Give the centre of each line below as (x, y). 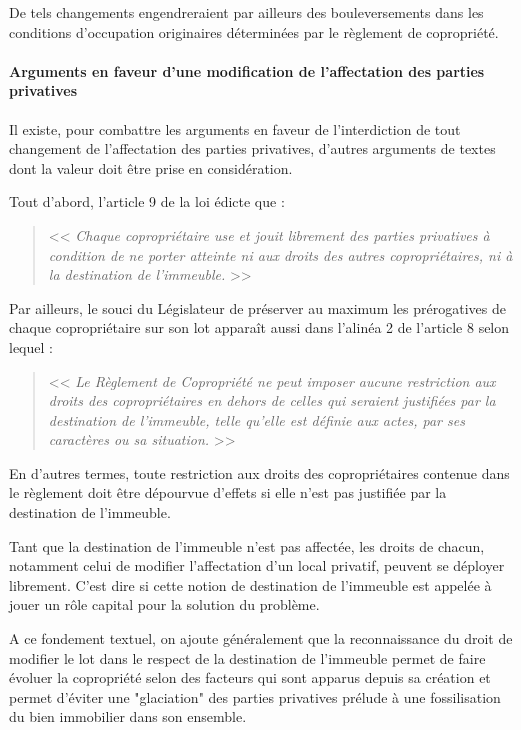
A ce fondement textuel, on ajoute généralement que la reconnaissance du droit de (261, 638)
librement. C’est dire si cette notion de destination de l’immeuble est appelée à (250, 584)
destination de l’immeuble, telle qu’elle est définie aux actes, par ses (256, 419)
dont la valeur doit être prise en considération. (151, 167)
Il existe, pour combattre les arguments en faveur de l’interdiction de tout (235, 128)
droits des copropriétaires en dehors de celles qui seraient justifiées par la (272, 400)
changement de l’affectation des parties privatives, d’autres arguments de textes (252, 148)
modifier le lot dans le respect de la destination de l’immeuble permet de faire (247, 657)
